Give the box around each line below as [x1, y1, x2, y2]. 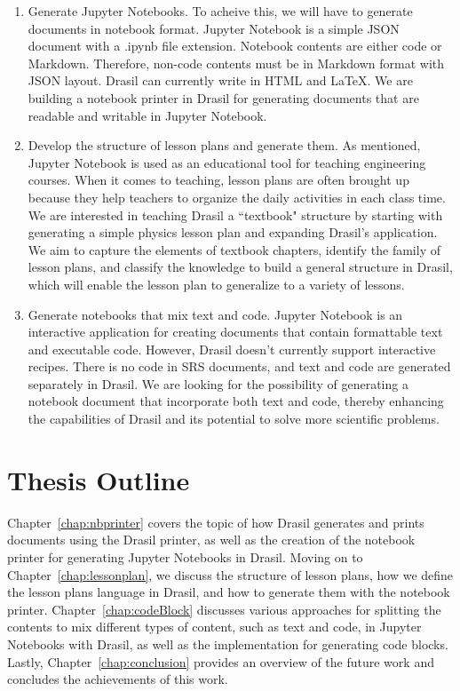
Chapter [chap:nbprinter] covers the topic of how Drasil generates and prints [7, 512, 424, 531]
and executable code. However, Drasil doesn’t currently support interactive [28, 339, 436, 358]
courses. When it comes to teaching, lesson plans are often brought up [28, 171, 409, 189]
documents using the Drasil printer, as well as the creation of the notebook [7, 530, 416, 549]
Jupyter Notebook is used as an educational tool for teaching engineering [28, 153, 426, 171]
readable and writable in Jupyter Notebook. [28, 106, 267, 124]
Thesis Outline [7, 461, 190, 497]
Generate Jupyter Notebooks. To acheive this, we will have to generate [28, 2, 413, 20]
